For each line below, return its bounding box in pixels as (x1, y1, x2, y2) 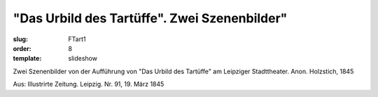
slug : (13, 35, 28, 43)
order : (13, 44, 31, 52)
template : (13, 54, 42, 63)
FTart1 (68, 35, 86, 43)
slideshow (68, 54, 98, 63)
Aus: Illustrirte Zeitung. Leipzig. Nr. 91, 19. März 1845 (13, 80, 164, 89)
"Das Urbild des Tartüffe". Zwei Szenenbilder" (13, 10, 288, 26)
